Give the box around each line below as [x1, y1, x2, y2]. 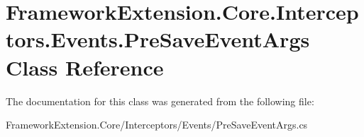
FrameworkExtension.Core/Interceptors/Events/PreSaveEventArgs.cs [6, 117, 308, 132]
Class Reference [6, 52, 164, 81]
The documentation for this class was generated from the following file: [6, 93, 314, 108]
